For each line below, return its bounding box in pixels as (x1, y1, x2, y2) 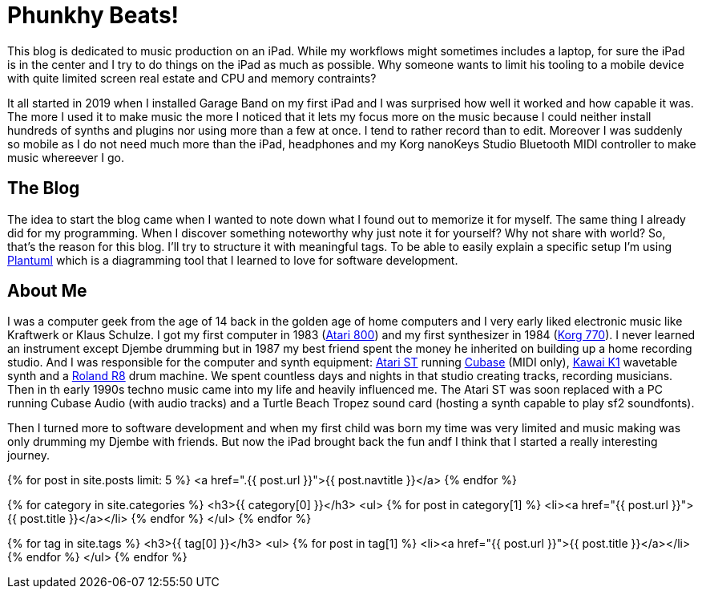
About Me (7, 281, 87, 302)
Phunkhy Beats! (7, 2, 180, 29)
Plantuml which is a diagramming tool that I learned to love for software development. (7, 253, 458, 267)
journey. (7, 448, 50, 463)
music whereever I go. (7, 150, 124, 164)
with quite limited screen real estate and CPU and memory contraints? (7, 71, 377, 85)
